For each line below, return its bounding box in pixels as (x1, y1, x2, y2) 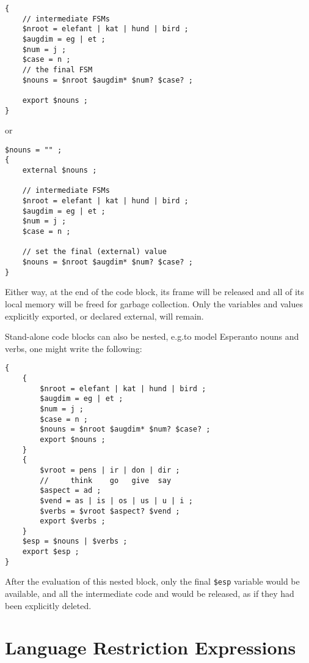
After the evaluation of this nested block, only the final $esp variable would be (5, 575, 300, 588)
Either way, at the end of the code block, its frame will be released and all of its (5, 285, 304, 298)
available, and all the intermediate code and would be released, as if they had (5, 587, 294, 600)
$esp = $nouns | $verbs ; (22, 537, 128, 546)
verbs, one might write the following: (5, 342, 142, 354)
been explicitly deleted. (5, 599, 92, 612)
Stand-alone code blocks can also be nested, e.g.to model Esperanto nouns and (5, 330, 299, 343)
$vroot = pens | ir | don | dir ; (40, 465, 180, 474)
